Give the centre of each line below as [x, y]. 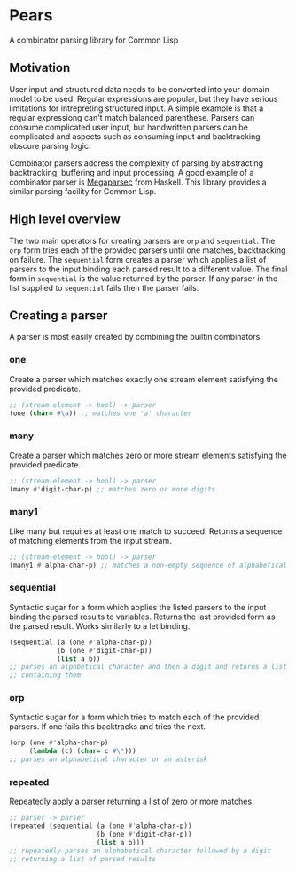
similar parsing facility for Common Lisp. [83, 191]
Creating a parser [58, 315]
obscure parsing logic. [50, 145]
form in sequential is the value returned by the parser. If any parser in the [144, 278]
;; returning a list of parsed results [83, 859]
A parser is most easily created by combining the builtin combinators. [136, 337]
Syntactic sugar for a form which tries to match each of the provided [134, 717]
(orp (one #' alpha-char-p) [59, 743]
